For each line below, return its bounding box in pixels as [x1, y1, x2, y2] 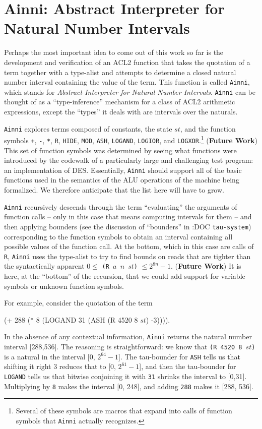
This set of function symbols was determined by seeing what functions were [4, 145, 237, 155]
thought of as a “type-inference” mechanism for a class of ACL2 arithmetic [4, 96, 235, 107]
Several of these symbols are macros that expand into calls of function [16, 405, 232, 416]
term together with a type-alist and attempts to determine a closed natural [4, 67, 236, 77]
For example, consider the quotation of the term [4, 297, 153, 308]
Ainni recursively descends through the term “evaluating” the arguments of [4, 201, 237, 212]
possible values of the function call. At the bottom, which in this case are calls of [4, 241, 254, 252]
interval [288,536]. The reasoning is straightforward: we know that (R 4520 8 [4, 341, 242, 352]
